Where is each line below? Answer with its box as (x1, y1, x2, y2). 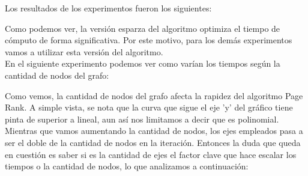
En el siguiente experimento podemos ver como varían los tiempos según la (5, 57, 280, 70)
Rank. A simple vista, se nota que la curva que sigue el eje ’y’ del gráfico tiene (5, 101, 293, 114)
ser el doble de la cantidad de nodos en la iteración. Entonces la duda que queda (5, 136, 301, 148)
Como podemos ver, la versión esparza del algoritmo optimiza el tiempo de (5, 22, 280, 34)
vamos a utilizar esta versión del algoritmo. (5, 45, 163, 58)
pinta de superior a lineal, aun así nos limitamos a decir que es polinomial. (5, 112, 279, 125)
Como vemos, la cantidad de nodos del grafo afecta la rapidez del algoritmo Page (5, 89, 303, 102)
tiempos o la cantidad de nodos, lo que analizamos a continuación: (5, 160, 249, 172)
